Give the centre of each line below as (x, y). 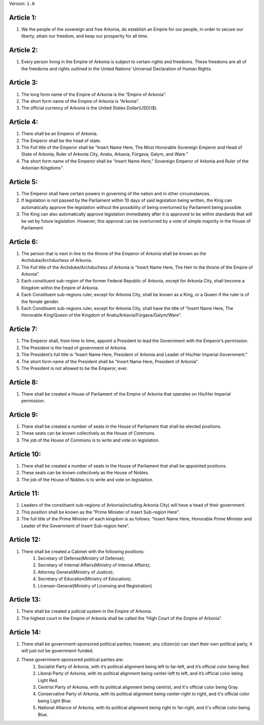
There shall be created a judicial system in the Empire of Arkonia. (87, 611)
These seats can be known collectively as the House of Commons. (88, 433)
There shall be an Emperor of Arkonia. (59, 134)
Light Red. (48, 680)
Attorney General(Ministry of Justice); (76, 572)
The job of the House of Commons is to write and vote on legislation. (90, 440)
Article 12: (25, 540)
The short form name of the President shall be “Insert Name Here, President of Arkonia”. (110, 361)
